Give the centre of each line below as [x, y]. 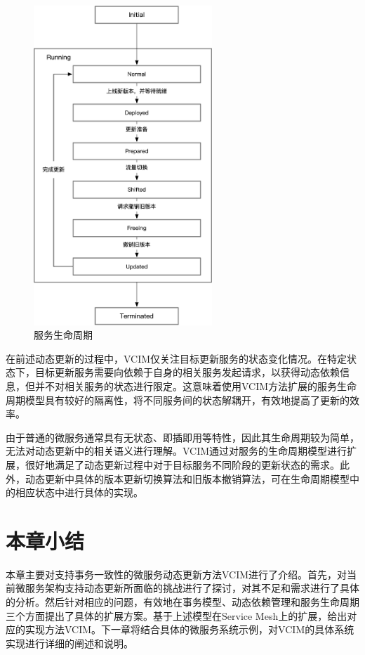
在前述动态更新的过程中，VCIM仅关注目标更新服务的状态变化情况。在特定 [177, 358]
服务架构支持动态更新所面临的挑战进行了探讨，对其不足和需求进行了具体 [192, 588]
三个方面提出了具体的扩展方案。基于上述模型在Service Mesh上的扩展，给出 [177, 615]
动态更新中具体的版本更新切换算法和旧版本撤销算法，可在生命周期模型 [187, 478]
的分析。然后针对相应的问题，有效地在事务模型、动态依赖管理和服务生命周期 [182, 602]
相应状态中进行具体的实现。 [79, 492]
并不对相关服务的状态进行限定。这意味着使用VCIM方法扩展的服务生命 [196, 385]
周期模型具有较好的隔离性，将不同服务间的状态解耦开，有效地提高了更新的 [178, 400]
